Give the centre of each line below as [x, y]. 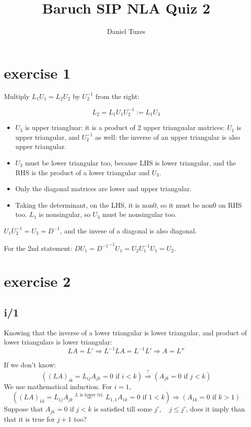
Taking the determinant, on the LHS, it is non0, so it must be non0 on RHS [128, 205]
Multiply [17, 96]
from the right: [117, 96]
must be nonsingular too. [139, 214]
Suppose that [24, 409]
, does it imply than [215, 409]
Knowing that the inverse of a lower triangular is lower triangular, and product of [125, 332]
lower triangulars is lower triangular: [58, 342]
